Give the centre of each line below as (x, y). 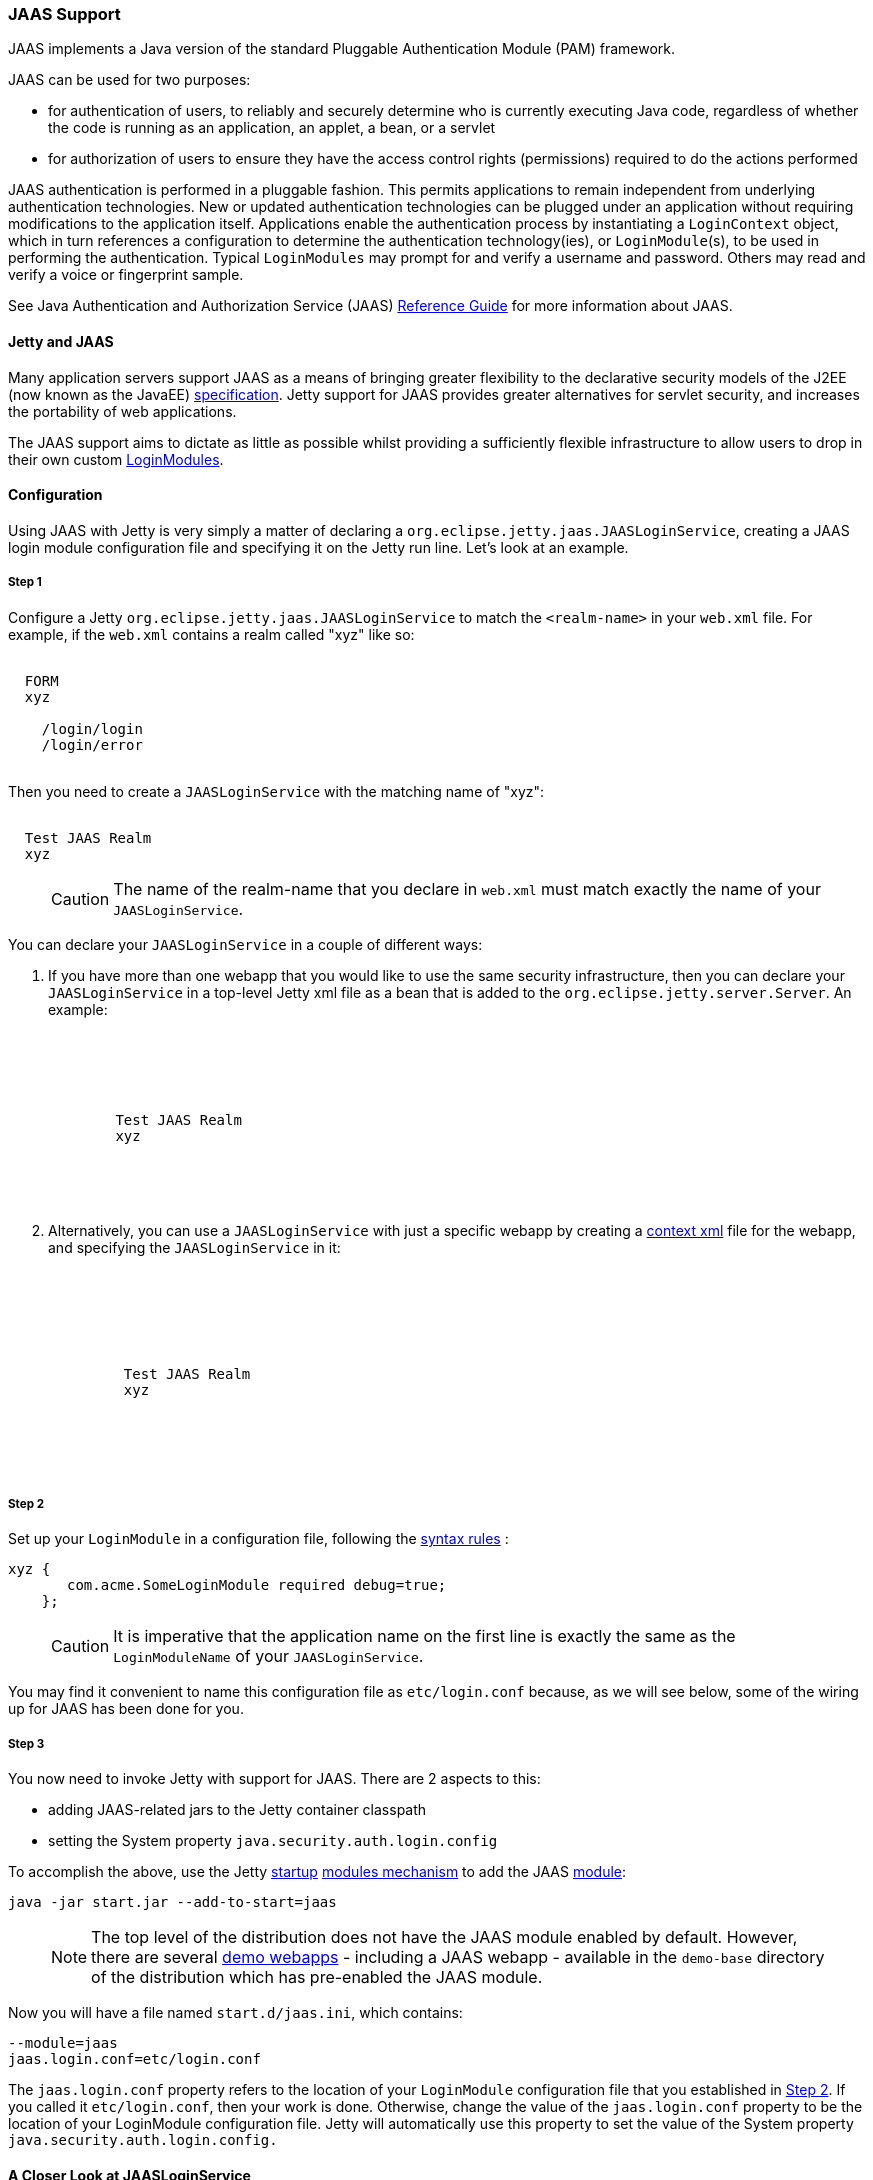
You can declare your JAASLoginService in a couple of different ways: (245, 944)
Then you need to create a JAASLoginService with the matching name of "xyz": (276, 791)
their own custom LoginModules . (116, 459)
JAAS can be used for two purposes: (129, 80)
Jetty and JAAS (61, 341)
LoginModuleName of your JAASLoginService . (268, 1656)
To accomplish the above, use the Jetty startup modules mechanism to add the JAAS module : (317, 1872)
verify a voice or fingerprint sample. (126, 275)
